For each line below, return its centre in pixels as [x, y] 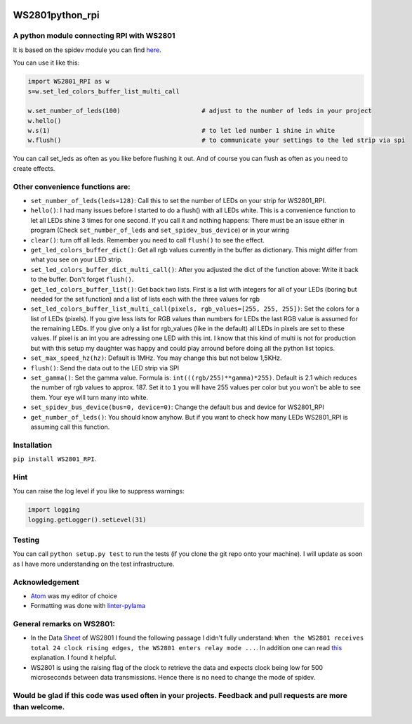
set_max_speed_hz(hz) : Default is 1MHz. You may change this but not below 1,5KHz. [156, 358]
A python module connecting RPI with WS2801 [94, 36]
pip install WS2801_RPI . [55, 459]
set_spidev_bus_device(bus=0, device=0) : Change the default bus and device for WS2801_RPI [177, 407]
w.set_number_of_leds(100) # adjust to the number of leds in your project [200, 111]
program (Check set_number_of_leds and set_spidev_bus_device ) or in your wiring [160, 230]
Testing [26, 540]
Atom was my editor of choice [74, 596]
